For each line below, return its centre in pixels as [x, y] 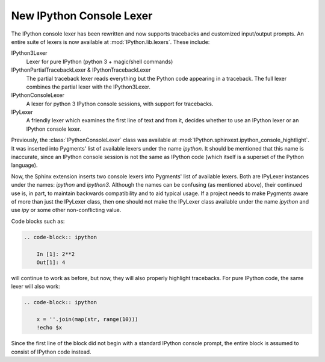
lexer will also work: [36, 287]
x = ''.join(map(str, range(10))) [87, 320]
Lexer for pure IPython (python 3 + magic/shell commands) [100, 61]
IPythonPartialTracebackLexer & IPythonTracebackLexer [81, 70]
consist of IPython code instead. [51, 352]
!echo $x [49, 328]
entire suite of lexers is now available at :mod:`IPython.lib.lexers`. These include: [110, 42]
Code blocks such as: [38, 221]
